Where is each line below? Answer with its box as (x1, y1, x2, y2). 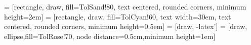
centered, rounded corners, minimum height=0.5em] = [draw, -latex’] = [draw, (4, 21, 247, 31)
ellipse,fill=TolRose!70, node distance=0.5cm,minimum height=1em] (4, 30, 216, 41)
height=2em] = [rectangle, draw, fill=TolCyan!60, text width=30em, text (4, 11, 231, 21)
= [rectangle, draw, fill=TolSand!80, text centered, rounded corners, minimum (4, 1, 246, 11)
